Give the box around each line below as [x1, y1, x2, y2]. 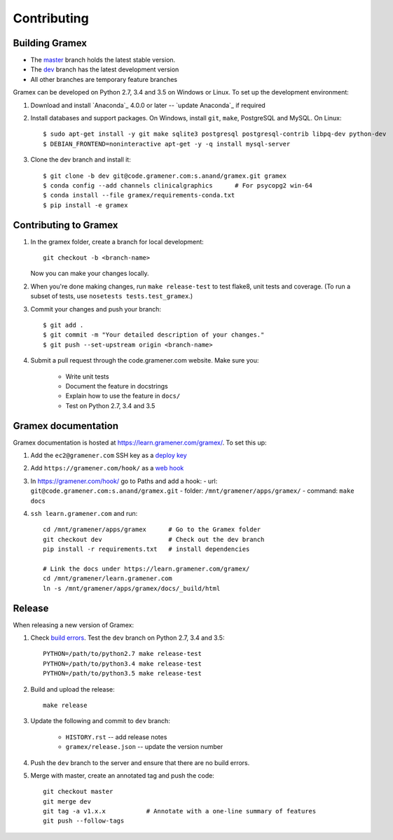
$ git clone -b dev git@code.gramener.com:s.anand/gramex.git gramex [43, 171, 287, 180]
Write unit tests [65, 372, 109, 381]
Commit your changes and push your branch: [30, 304, 161, 313]
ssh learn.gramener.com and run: [30, 509, 138, 517]
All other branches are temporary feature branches [30, 75, 178, 83]
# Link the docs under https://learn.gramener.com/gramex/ [43, 564, 250, 573]
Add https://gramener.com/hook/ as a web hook [30, 464, 184, 472]
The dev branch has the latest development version [30, 65, 179, 73]
